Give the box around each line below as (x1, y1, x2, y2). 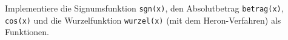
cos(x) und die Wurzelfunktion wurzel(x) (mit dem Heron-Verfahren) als (5, 13, 281, 26)
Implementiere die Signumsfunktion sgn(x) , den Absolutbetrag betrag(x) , (5, 2, 284, 14)
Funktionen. (5, 25, 49, 38)
